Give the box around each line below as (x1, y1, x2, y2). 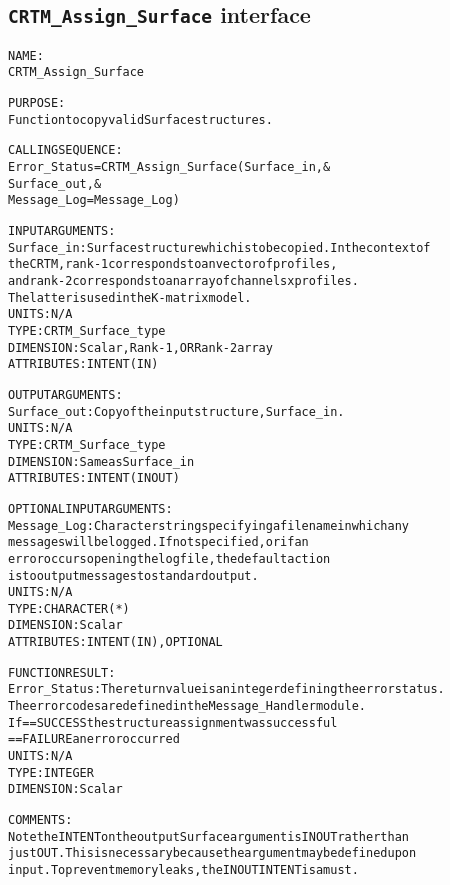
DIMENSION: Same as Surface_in (8, 454, 195, 469)
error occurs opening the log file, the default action (8, 551, 331, 566)
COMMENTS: (8, 813, 73, 828)
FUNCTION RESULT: (8, 665, 116, 680)
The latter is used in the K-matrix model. (8, 290, 252, 305)
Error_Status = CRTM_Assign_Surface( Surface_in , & (8, 160, 331, 175)
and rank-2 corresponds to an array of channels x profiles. (8, 274, 359, 288)
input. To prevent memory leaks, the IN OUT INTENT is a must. (8, 863, 359, 877)
